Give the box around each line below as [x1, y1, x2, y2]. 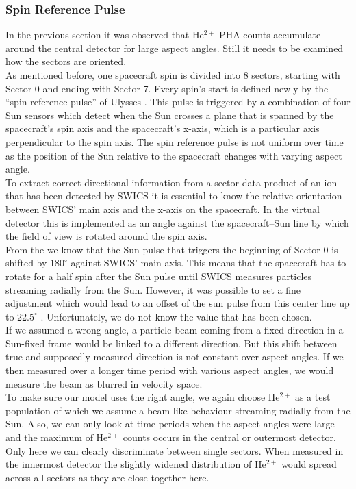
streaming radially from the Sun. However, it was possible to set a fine [5, 282, 301, 297]
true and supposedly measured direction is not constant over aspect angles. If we [5, 349, 344, 364]
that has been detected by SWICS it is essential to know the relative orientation [5, 188, 342, 203]
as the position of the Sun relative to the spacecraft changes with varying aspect [5, 148, 342, 162]
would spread [281, 457, 337, 471]
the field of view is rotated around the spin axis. [5, 229, 207, 243]
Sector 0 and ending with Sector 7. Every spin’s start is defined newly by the [5, 81, 329, 95]
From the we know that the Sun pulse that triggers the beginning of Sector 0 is [5, 242, 338, 256]
